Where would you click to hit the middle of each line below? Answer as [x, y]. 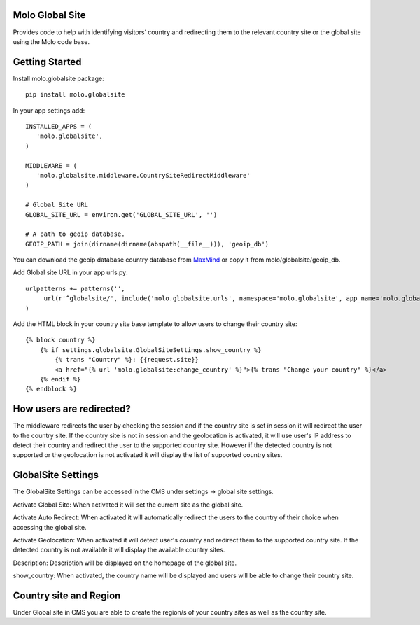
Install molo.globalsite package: [58, 78]
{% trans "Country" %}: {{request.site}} [127, 360]
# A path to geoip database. [75, 234]
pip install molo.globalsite [75, 95]
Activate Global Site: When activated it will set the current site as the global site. [128, 505]
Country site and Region [67, 595]
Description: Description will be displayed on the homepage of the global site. [125, 563]
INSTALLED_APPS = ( [59, 126]
